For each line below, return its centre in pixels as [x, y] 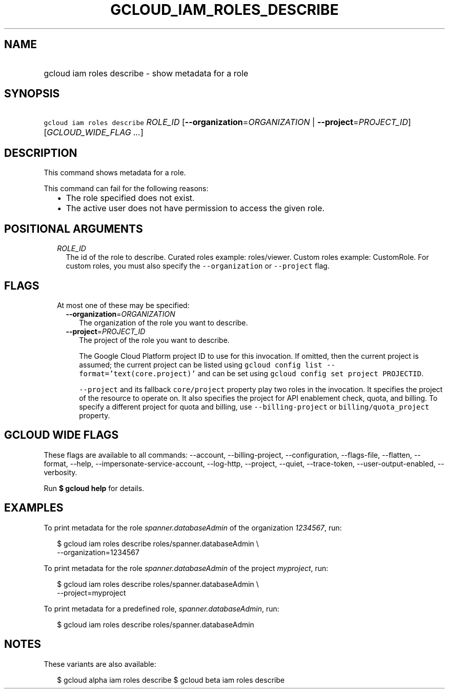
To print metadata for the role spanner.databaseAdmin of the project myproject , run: [186, 568]
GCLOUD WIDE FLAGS [62, 435]
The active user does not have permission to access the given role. [195, 208]
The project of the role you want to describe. [154, 340]
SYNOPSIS [32, 94]
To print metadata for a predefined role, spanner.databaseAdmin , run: [161, 608]
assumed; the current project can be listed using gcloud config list [201, 364]
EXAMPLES [34, 508]
